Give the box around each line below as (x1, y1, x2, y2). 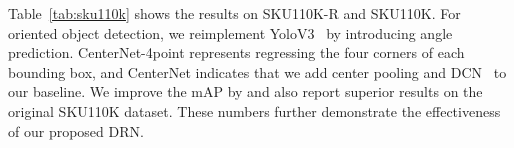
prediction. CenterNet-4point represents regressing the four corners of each (8, 42, 465, 63)
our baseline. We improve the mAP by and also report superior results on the (8, 81, 483, 102)
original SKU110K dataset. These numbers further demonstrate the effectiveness (8, 100, 501, 121)
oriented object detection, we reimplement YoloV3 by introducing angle (8, 22, 453, 43)
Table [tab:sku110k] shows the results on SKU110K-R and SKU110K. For (8, 3, 461, 23)
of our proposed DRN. (8, 120, 144, 141)
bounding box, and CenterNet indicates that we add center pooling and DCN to (8, 61, 507, 82)
